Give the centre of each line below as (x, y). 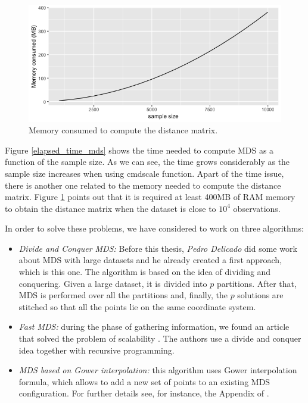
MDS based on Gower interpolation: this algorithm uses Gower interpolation (158, 370)
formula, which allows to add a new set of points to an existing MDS (144, 381)
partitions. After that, (256, 283)
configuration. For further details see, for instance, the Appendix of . (144, 393)
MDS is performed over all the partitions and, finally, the (123, 295)
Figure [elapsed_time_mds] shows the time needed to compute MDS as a (139, 150)
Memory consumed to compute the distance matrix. (123, 130)
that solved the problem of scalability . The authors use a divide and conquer (160, 338)
